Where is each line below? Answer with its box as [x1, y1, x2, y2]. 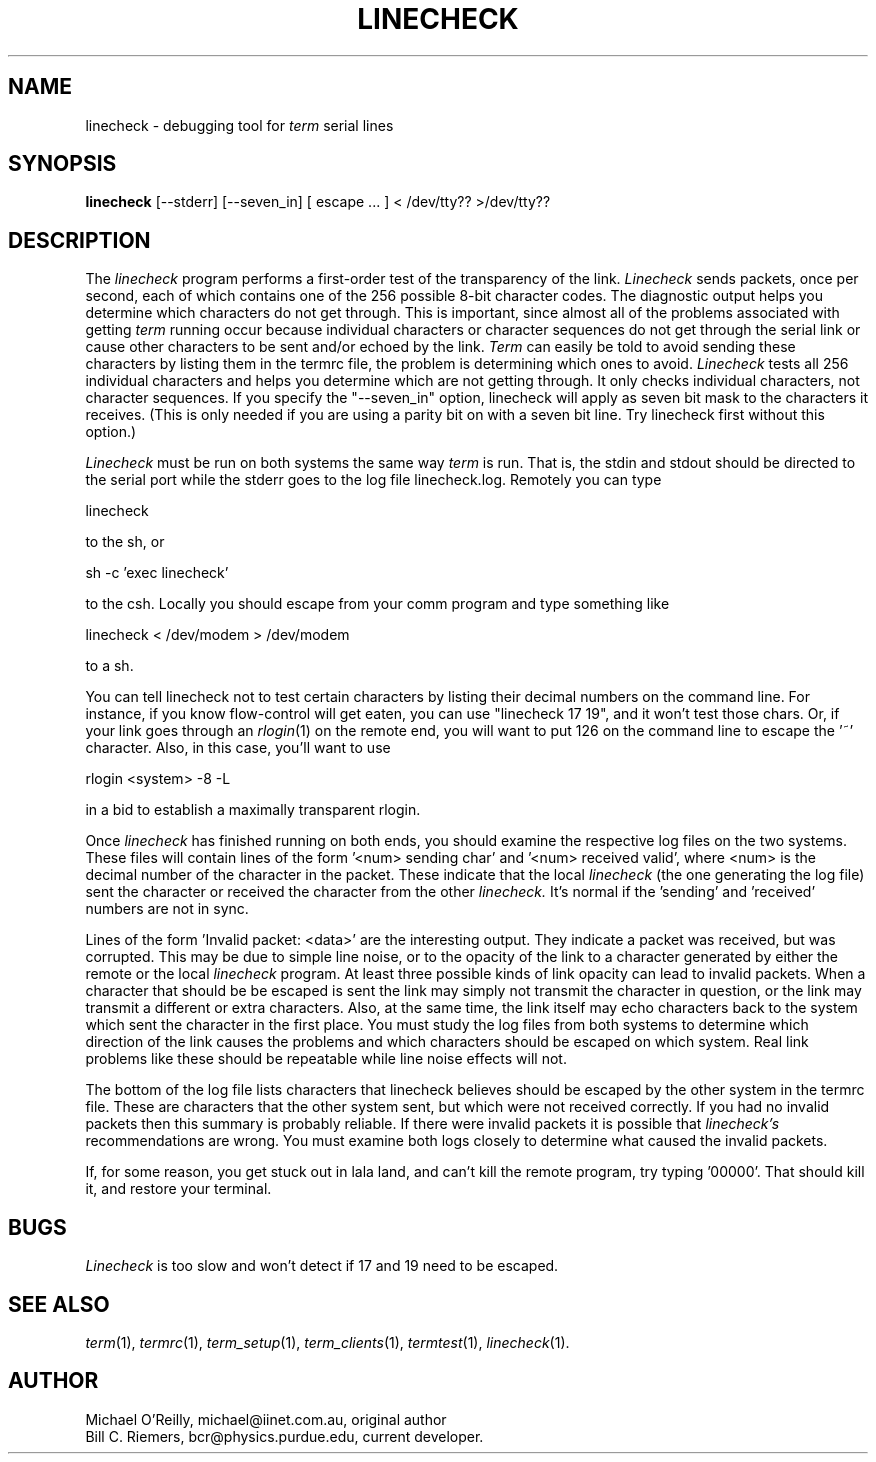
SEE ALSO [8, 1291, 110, 1317]
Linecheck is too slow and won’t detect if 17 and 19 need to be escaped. [85, 1257, 559, 1275]
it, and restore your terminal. [85, 1180, 272, 1198]
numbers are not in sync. [85, 900, 249, 918]
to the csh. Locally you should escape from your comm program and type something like [85, 595, 670, 613]
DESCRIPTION [8, 227, 151, 253]
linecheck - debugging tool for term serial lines [85, 116, 394, 134]
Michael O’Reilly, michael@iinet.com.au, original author [85, 1410, 447, 1428]
